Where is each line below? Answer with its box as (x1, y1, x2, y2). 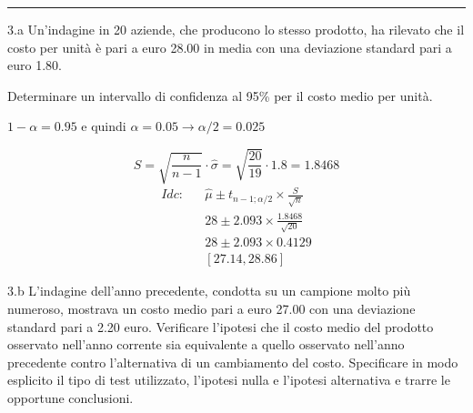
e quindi (81, 116, 126, 136)
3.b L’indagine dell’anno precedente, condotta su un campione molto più (7, 281, 411, 300)
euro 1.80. (7, 55, 62, 75)
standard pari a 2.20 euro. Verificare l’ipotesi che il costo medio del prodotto (7, 317, 434, 336)
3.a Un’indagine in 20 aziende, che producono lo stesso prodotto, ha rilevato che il (7, 20, 465, 38)
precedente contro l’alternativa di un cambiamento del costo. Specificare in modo (7, 352, 458, 371)
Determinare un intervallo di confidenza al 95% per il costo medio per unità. (7, 86, 433, 105)
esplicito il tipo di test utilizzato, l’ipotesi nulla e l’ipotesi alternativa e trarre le (7, 370, 450, 389)
